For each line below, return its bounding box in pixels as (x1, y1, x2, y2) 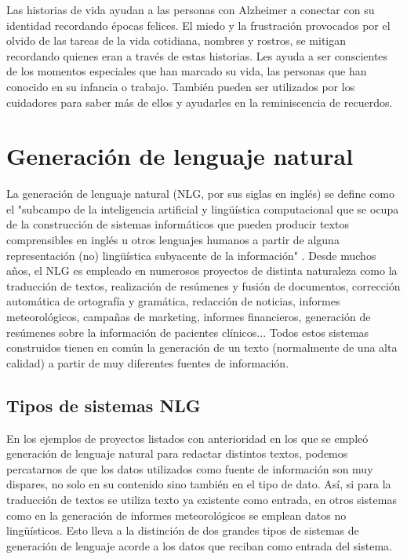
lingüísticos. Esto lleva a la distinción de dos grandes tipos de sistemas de (6, 522, 359, 539)
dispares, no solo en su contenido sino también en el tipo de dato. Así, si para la (6, 476, 391, 492)
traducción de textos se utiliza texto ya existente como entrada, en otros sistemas (6, 491, 397, 507)
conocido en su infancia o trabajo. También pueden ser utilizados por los (6, 78, 355, 94)
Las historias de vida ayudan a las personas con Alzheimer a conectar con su (6, 2, 375, 17)
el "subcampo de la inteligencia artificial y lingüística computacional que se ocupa (6, 200, 399, 217)
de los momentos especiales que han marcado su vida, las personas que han (6, 63, 367, 79)
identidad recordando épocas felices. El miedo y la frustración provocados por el (6, 16, 391, 33)
